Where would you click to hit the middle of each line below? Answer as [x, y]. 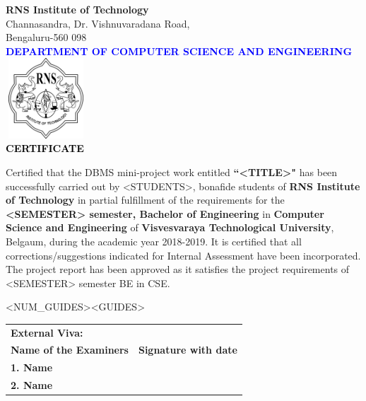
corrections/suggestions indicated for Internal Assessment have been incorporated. [183, 255]
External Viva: [47, 332]
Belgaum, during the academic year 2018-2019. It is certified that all [154, 241]
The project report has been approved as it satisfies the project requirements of [178, 269]
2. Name [32, 385]
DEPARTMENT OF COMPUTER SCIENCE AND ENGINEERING [179, 51]
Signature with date [188, 350]
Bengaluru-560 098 [46, 37]
